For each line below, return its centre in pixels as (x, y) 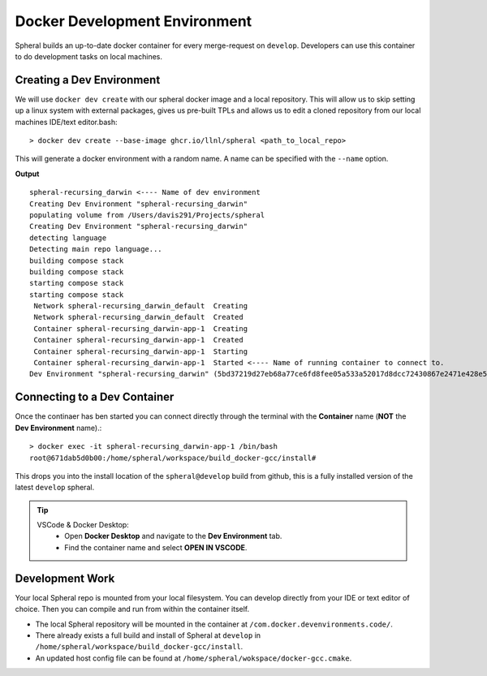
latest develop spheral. (55, 488)
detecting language (68, 238)
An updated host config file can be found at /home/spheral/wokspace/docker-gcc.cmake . (194, 658)
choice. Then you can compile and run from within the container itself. (132, 609)
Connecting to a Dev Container (95, 397)
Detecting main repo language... (96, 249)
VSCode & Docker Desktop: (83, 525)
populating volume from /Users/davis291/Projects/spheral (147, 215)
